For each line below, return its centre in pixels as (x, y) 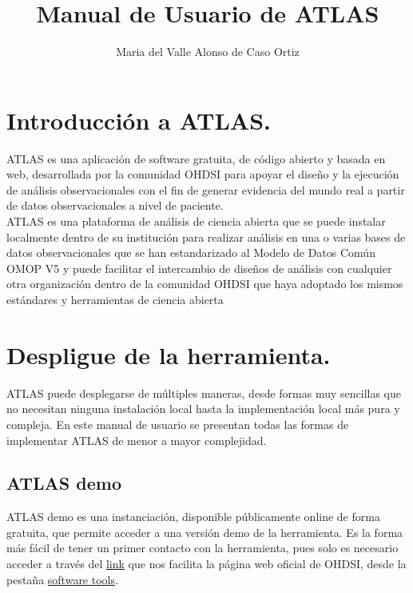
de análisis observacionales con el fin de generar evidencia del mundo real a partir (206, 189)
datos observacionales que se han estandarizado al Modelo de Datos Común (191, 252)
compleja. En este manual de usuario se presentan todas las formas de (178, 424)
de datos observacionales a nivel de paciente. (115, 205)
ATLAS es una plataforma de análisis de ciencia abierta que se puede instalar (196, 221)
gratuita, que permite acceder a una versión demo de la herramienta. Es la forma (205, 532)
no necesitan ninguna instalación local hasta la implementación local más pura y (203, 409)
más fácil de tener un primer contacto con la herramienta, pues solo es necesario (203, 548)
